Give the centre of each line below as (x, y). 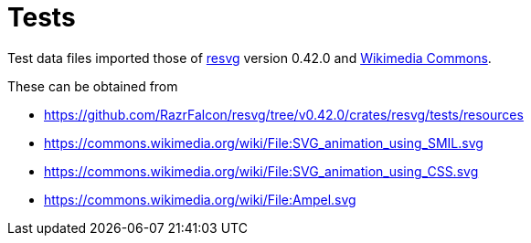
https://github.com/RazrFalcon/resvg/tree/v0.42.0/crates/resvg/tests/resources (284, 114)
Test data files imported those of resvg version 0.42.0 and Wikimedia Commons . (250, 58)
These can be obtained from (93, 86)
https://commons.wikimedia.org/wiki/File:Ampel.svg (200, 199)
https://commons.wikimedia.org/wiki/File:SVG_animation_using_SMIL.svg (264, 143)
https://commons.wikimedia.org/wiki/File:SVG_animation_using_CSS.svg (261, 171)
